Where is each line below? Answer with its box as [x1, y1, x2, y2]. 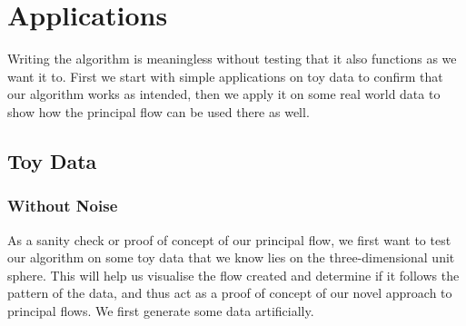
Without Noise [7, 194, 118, 217]
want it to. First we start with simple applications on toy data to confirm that [7, 66, 443, 85]
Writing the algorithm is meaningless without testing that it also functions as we [7, 49, 457, 68]
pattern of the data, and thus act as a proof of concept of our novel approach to [7, 283, 452, 302]
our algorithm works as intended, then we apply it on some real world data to [7, 84, 441, 104]
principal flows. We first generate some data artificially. [7, 301, 314, 320]
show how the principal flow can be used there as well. [7, 102, 310, 121]
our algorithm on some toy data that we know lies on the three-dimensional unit [7, 248, 455, 267]
